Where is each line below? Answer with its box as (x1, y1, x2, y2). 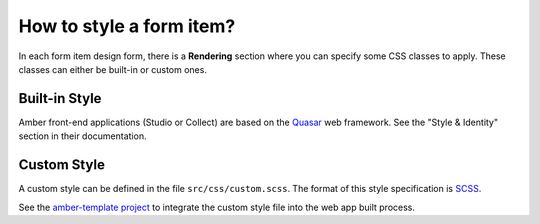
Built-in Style (18, 90, 102, 107)
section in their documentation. (18, 130, 147, 142)
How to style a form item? (18, 15, 236, 37)
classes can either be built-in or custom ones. (18, 63, 207, 75)
